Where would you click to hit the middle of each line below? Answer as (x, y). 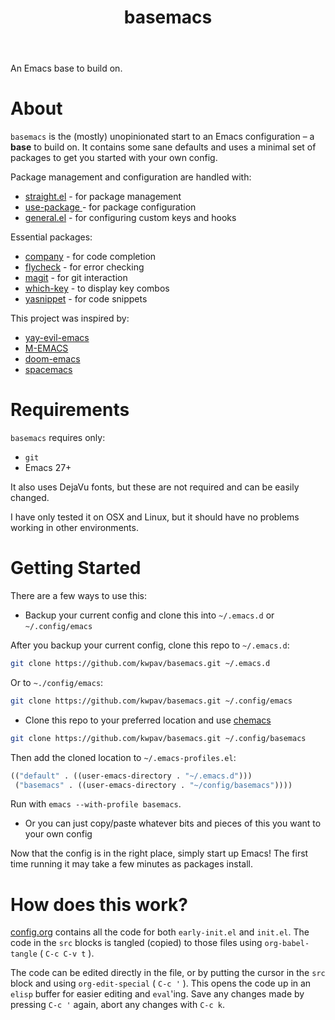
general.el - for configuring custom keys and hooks (130, 218)
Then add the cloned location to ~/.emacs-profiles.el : (123, 757)
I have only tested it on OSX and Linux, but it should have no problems (155, 517)
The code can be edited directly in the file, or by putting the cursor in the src (168, 973)
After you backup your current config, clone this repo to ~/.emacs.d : (150, 645)
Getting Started (76, 568)
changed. (30, 498)
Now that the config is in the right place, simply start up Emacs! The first (159, 853)
